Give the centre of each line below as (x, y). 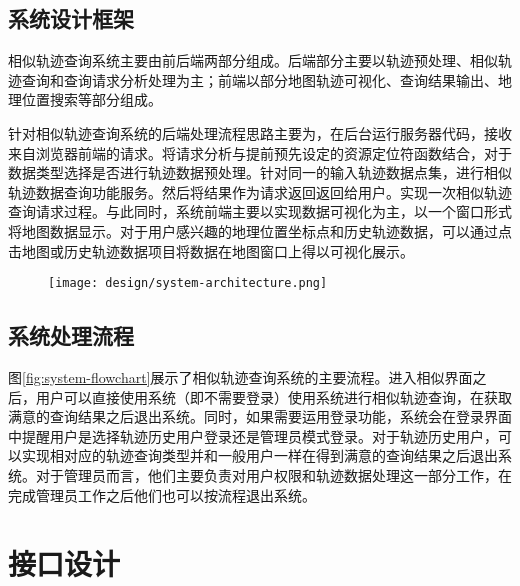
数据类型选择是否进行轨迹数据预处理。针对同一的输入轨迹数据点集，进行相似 (260, 172)
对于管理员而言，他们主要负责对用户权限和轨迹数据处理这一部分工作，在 (273, 474)
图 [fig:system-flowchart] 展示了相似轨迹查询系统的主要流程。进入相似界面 (240, 377)
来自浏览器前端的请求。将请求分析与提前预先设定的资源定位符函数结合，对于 (260, 152)
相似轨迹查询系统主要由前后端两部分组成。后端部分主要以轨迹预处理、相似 (253, 60)
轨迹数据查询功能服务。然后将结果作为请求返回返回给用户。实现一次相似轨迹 (260, 191)
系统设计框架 (71, 18)
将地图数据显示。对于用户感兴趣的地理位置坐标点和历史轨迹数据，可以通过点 (260, 230)
